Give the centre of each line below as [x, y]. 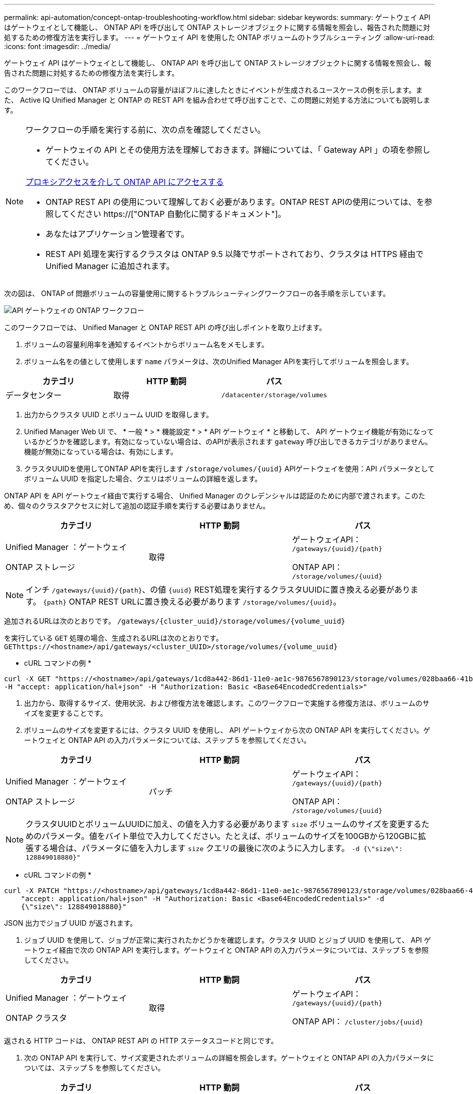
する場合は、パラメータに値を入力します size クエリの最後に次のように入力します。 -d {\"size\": [218, 848]
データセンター [34, 395]
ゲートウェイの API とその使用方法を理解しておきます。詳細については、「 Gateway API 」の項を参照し [238, 150]
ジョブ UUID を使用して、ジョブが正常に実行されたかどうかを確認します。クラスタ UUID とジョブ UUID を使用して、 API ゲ [228, 940]
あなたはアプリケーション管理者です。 [117, 234]
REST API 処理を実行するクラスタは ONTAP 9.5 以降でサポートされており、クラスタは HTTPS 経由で [235, 254]
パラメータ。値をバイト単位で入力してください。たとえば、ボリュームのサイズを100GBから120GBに [230, 836]
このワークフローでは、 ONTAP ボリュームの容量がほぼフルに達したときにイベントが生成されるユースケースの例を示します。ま [213, 90]
